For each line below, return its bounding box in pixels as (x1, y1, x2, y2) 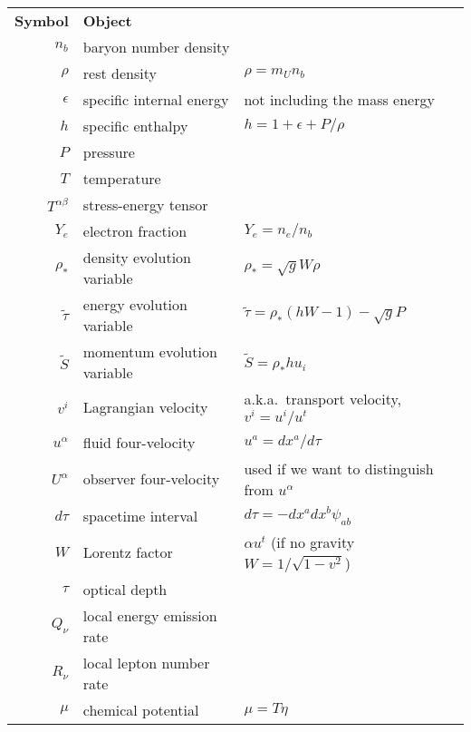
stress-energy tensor (82, 194, 208, 215)
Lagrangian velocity (82, 396, 208, 418)
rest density (82, 63, 157, 83)
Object (82, 10, 132, 31)
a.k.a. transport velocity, (244, 388, 402, 409)
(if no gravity (271, 531, 355, 552)
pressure (82, 142, 135, 162)
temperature (82, 168, 161, 189)
